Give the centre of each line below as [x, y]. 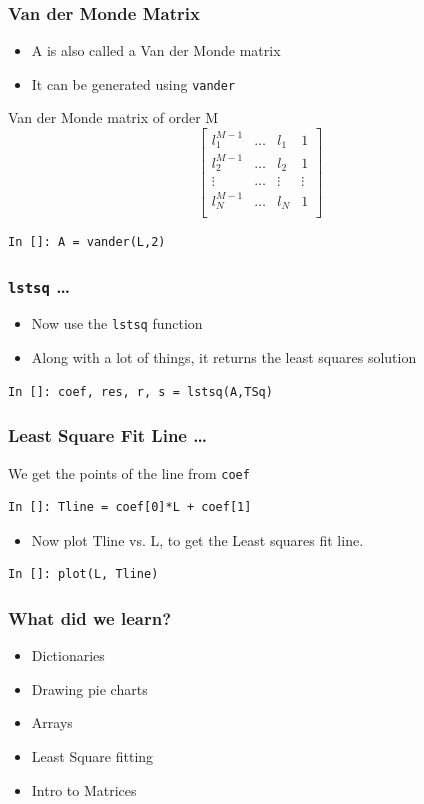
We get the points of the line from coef [129, 472]
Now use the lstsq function [117, 323]
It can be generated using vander [133, 83]
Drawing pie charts [89, 688]
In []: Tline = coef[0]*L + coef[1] [130, 507]
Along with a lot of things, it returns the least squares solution [224, 357]
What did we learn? [90, 617]
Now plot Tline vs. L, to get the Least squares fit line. [197, 539]
